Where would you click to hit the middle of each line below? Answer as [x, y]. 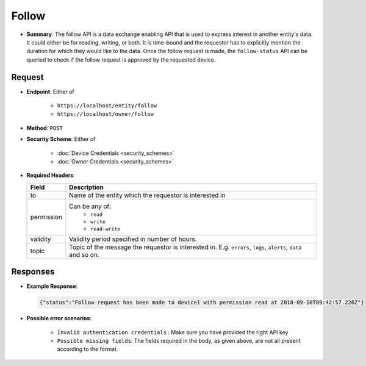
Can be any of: [90, 206]
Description [86, 187]
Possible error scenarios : [59, 318]
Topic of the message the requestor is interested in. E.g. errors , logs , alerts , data [185, 247]
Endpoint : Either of [50, 91]
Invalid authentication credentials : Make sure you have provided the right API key [173, 332]
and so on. [84, 254]
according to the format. [88, 349]
